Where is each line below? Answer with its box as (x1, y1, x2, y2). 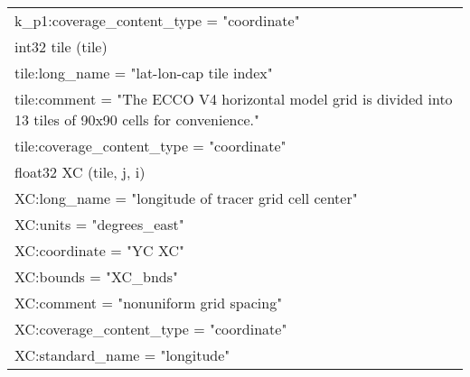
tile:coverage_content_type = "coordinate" (14, 135, 287, 156)
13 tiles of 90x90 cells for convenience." (14, 109, 260, 130)
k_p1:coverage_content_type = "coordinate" (14, 10, 300, 31)
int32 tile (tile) (14, 36, 108, 57)
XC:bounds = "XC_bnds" (14, 266, 179, 287)
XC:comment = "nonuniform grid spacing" (14, 292, 283, 313)
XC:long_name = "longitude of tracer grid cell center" (14, 188, 358, 208)
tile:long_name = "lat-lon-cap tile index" (14, 62, 273, 83)
